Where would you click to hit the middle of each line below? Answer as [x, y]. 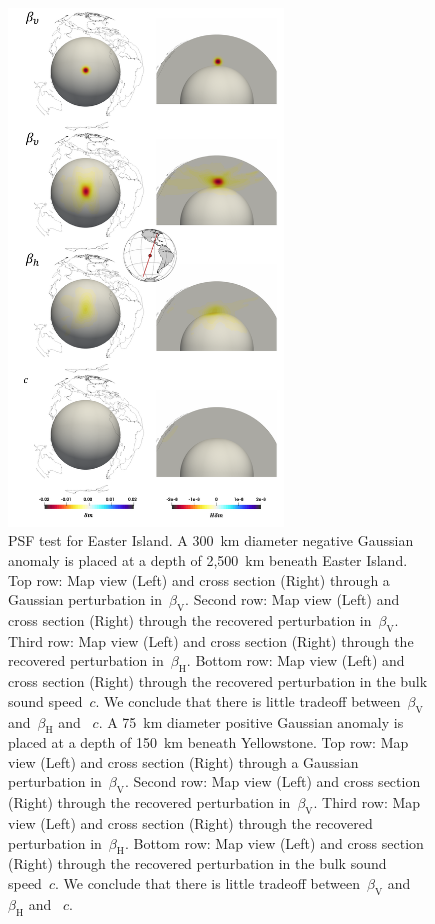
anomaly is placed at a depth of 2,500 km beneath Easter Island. [208, 559]
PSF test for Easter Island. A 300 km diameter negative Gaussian [211, 540]
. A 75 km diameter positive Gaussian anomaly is [251, 721]
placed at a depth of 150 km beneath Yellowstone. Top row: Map [208, 742]
